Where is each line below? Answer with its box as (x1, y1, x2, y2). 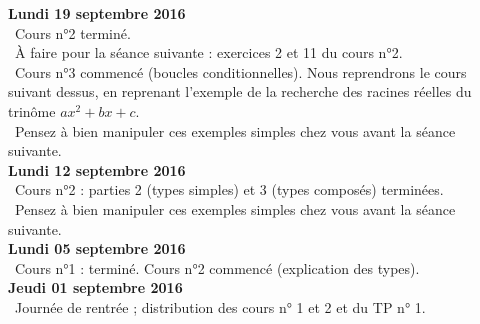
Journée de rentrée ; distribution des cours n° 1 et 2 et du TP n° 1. (14, 296, 426, 317)
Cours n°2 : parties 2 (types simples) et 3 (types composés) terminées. (14, 179, 444, 200)
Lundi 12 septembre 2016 (8, 159, 186, 180)
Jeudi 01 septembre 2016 (8, 277, 183, 298)
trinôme (8, 100, 56, 121)
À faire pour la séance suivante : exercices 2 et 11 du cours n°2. (14, 42, 403, 63)
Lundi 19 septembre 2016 (8, 3, 186, 23)
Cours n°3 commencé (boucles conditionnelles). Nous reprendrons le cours (14, 61, 467, 82)
